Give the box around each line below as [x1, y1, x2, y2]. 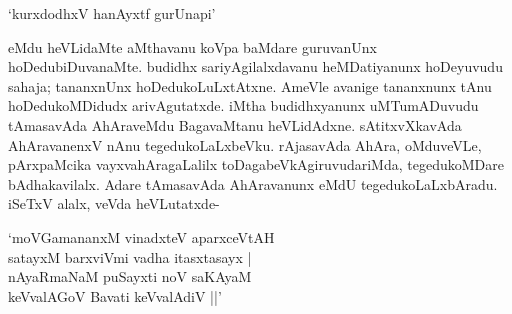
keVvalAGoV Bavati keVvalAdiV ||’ [8, 285, 222, 306]
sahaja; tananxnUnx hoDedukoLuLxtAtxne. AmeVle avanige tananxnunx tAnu [8, 75, 492, 96]
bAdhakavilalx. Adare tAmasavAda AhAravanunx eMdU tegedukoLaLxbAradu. [8, 173, 498, 194]
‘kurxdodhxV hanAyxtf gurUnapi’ [8, 3, 216, 23]
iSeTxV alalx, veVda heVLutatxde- [8, 193, 220, 214]
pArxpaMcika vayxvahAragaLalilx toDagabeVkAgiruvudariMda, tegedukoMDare [8, 154, 504, 175]
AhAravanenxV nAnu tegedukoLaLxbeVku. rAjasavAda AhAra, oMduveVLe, [8, 134, 482, 155]
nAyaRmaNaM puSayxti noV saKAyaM [8, 266, 252, 287]
